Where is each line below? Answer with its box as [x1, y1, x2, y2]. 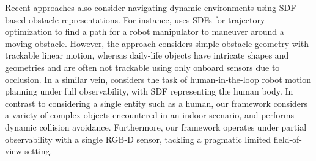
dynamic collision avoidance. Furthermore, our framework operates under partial [5, 120, 307, 133]
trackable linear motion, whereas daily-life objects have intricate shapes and [5, 49, 289, 62]
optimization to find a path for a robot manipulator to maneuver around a [5, 25, 284, 38]
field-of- [273, 132, 303, 145]
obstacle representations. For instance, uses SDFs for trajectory [28, 13, 265, 26]
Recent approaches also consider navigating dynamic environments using [5, 1, 277, 13]
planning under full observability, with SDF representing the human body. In [5, 85, 293, 98]
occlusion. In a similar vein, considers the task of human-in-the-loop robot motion [5, 73, 312, 85]
